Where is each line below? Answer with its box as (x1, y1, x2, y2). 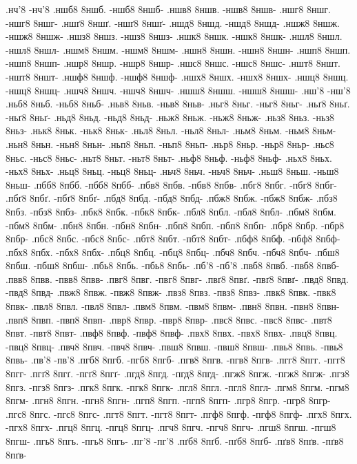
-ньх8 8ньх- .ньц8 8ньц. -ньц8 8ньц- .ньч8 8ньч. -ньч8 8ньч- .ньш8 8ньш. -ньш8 (6, 164, 339, 178)
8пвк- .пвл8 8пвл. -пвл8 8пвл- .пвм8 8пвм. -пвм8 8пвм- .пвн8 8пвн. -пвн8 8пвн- (6, 299, 340, 313)
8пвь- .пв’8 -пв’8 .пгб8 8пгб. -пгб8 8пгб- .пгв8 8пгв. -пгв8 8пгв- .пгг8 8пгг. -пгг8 (6, 352, 345, 367)
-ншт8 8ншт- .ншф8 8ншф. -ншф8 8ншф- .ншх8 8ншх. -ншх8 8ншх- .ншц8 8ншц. (6, 69, 349, 83)
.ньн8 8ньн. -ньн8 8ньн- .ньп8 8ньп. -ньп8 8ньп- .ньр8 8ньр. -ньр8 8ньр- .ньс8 (6, 136, 334, 151)
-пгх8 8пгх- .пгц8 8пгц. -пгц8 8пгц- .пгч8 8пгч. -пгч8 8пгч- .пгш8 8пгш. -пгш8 (6, 420, 336, 434)
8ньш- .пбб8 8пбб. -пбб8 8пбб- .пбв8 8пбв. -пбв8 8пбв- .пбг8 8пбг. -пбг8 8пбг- (6, 177, 337, 191)
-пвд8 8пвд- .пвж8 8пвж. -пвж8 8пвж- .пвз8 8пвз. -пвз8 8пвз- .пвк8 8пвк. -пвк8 (6, 285, 336, 299)
